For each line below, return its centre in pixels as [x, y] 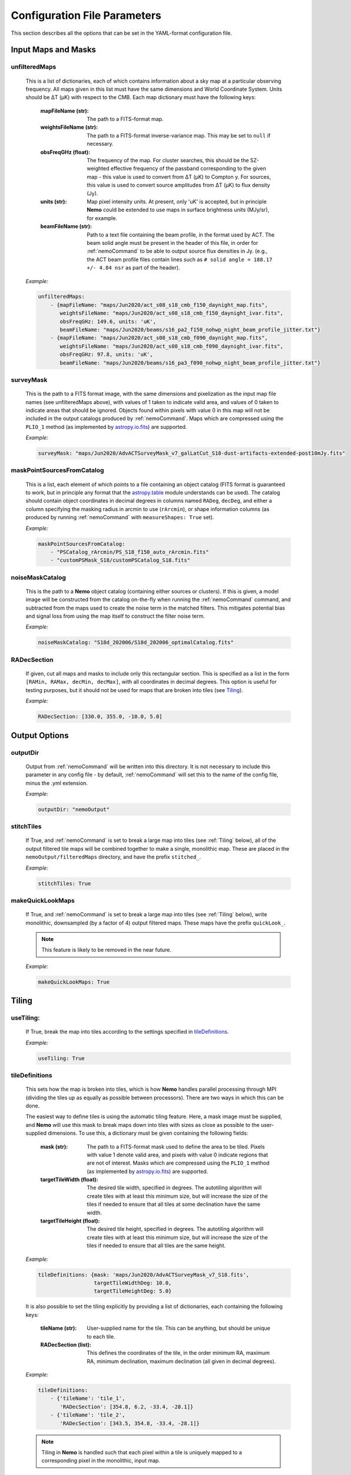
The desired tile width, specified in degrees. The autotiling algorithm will [174, 1188]
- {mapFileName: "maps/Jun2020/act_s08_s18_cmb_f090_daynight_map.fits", [159, 338]
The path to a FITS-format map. [125, 119]
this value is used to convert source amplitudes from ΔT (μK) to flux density [178, 185]
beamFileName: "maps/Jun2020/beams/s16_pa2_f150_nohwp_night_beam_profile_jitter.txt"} [190, 330]
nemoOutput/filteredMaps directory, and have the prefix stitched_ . [113, 857]
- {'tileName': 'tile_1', [88, 1399]
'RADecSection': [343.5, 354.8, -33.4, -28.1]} [130, 1423]
